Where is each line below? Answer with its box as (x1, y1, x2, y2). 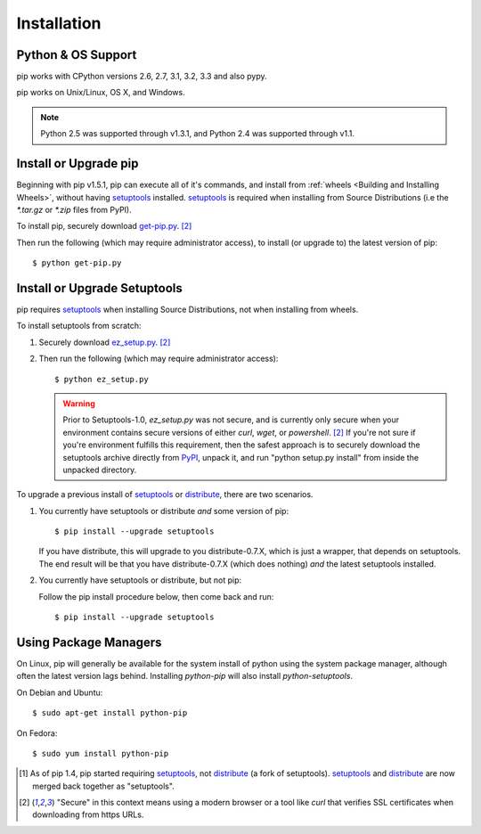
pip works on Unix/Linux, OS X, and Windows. (16, 87, 186, 98)
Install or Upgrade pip (16, 156, 139, 171)
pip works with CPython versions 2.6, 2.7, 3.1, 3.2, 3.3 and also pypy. (16, 71, 267, 82)
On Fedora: (16, 727, 58, 739)
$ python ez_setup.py (54, 374, 149, 384)
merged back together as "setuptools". (32, 781, 175, 791)
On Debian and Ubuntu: (16, 687, 103, 698)
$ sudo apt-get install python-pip (32, 708, 188, 718)
